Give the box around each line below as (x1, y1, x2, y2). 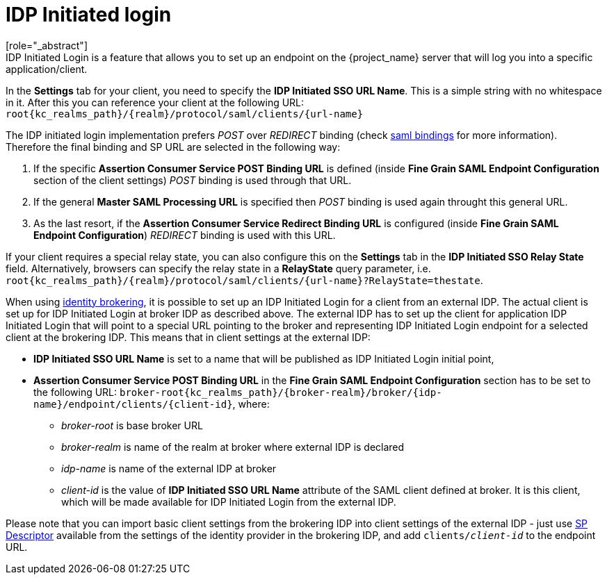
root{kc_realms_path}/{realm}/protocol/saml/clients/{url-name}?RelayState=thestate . (6, 274, 483, 286)
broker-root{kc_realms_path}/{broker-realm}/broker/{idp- (120, 386, 442, 398)
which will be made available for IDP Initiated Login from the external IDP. (61, 495, 396, 508)
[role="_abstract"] (6, 39, 88, 51)
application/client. (6, 63, 88, 75)
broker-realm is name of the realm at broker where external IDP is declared (61, 440, 405, 453)
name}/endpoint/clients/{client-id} (33, 398, 233, 410)
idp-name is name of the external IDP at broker (61, 462, 277, 474)
